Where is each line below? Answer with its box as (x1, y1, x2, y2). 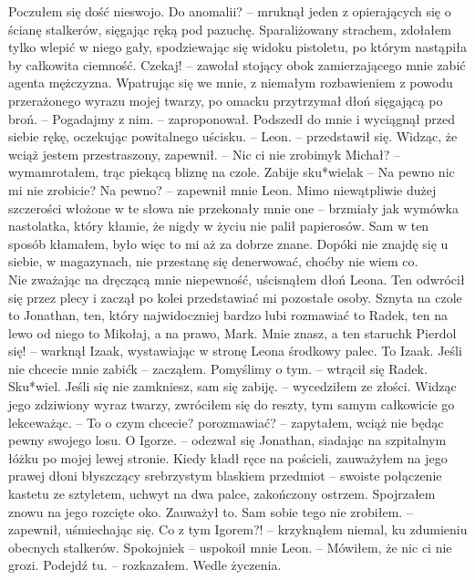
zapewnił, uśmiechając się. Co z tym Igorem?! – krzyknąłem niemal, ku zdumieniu (8, 520, 468, 539)
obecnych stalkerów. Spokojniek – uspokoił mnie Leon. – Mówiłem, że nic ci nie (8, 537, 452, 556)
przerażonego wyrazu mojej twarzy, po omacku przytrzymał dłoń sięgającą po (8, 90, 443, 109)
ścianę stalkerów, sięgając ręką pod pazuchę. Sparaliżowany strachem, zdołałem (8, 19, 451, 38)
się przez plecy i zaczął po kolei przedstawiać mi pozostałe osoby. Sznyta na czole (8, 287, 462, 306)
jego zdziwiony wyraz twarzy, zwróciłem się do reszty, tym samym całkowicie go (8, 395, 455, 414)
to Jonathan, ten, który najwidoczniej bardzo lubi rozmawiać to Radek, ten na (8, 306, 448, 325)
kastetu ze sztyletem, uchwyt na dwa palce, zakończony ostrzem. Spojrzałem (8, 484, 436, 503)
